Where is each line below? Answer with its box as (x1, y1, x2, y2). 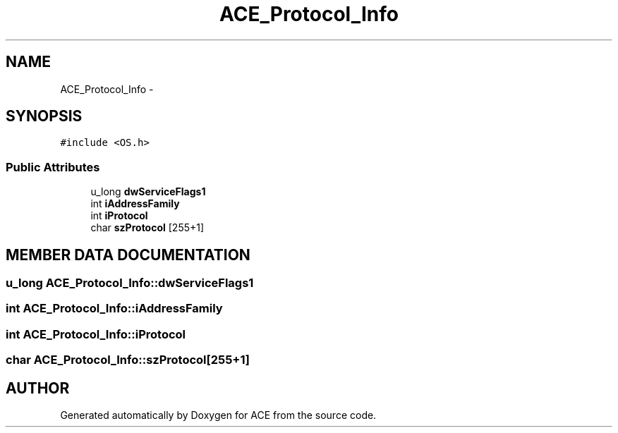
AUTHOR (6, 379, 70, 397)
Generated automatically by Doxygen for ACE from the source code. (60, 409, 377, 421)
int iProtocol (90, 209, 148, 222)
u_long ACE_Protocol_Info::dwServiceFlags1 (6, 276, 254, 291)
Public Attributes (6, 159, 100, 174)
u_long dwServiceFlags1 (90, 185, 206, 198)
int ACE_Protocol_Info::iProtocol (6, 327, 186, 341)
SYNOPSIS (6, 107, 83, 126)
